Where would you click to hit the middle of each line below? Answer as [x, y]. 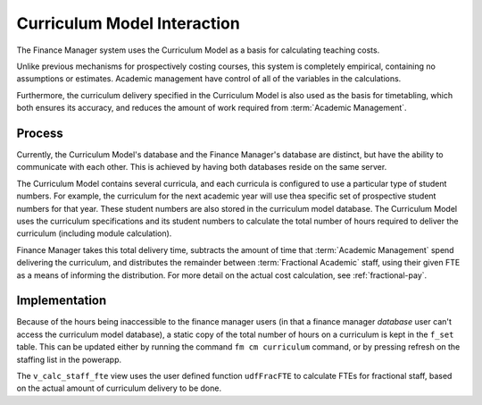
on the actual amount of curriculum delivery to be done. [119, 388]
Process [40, 133]
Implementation [62, 301]
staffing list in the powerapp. [69, 359]
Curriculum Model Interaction [128, 23]
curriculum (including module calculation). [94, 233]
